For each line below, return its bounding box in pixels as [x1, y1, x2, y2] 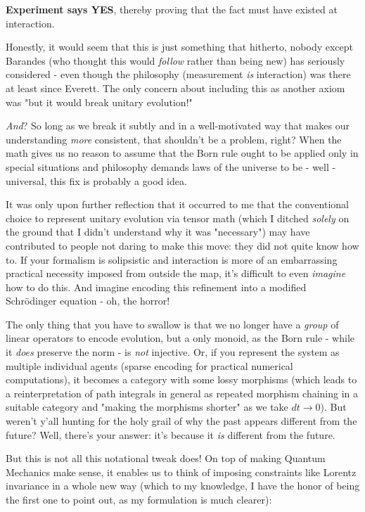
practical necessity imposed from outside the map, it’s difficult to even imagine [6, 266, 346, 281]
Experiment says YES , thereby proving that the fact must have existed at [6, 2, 338, 16]
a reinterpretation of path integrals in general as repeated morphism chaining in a [6, 385, 359, 400]
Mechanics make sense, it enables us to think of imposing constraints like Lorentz [6, 464, 357, 479]
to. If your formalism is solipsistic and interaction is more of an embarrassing [6, 252, 338, 267]
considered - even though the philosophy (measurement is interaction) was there [6, 67, 351, 82]
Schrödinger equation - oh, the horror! [6, 293, 170, 308]
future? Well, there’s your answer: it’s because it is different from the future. [6, 427, 335, 442]
